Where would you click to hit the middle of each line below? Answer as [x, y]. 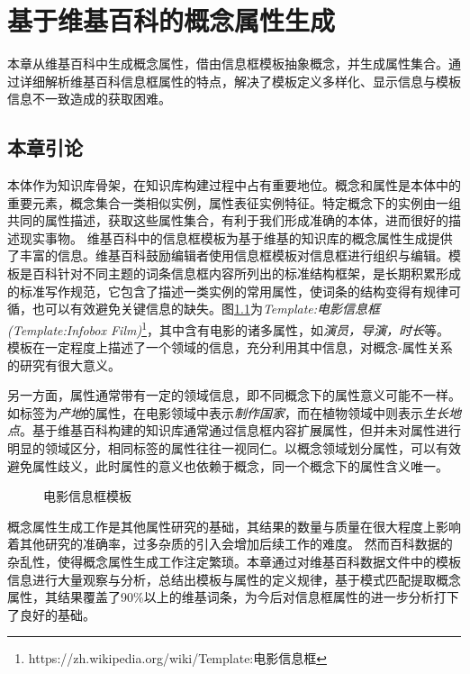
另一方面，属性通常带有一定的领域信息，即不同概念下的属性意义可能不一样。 [234, 395]
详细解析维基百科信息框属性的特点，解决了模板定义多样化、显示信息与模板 [240, 81]
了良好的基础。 [51, 614]
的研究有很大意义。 [64, 364]
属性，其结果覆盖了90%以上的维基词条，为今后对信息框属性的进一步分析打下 [233, 597]
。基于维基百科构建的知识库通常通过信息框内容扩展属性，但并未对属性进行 [240, 430]
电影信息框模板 [87, 496]
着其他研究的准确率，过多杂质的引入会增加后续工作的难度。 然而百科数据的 [230, 544]
